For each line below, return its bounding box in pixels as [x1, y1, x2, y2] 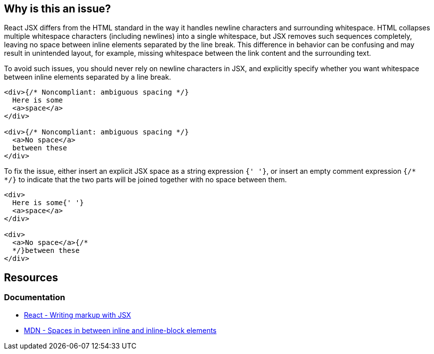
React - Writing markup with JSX [24, 310, 131, 319]
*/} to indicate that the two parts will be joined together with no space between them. [4, 175, 287, 184]
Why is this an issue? [4, 2, 111, 15]
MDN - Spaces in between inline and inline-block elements [24, 326, 217, 335]
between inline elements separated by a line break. [4, 73, 171, 82]
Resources [4, 271, 58, 284]
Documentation [4, 292, 65, 303]
